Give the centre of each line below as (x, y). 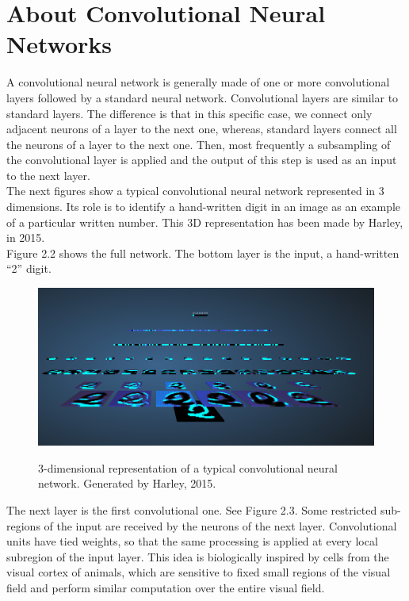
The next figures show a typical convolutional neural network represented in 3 (195, 191)
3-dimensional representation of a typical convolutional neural (188, 467)
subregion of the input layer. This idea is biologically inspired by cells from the (198, 556)
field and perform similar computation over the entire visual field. (166, 587)
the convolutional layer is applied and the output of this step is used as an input (202, 160)
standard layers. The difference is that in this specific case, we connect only (189, 113)
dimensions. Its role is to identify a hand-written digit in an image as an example (204, 207)
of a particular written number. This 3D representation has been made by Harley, (205, 222)
